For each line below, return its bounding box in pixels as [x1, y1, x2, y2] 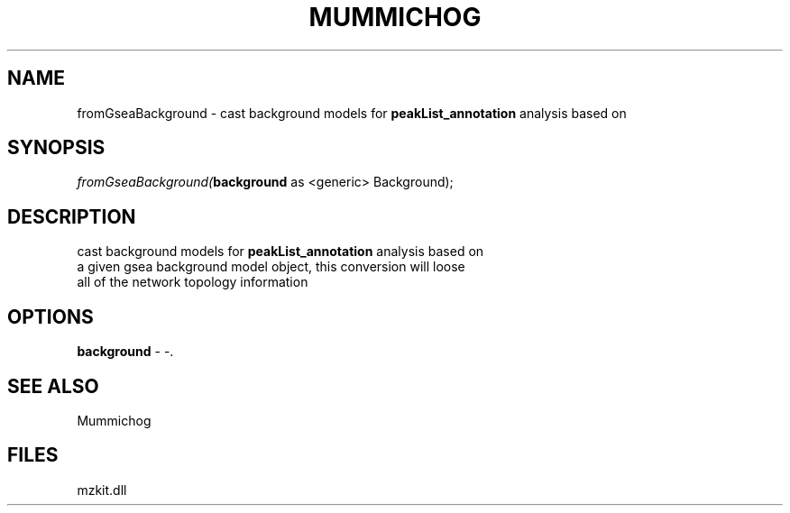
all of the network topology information [77, 274, 308, 290]
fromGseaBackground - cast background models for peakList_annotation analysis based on [77, 105, 627, 121]
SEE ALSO [7, 374, 99, 398]
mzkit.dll [77, 481, 127, 498]
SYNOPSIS [7, 136, 106, 160]
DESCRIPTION [7, 205, 136, 228]
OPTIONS [7, 305, 94, 328]
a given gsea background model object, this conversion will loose [77, 259, 465, 275]
